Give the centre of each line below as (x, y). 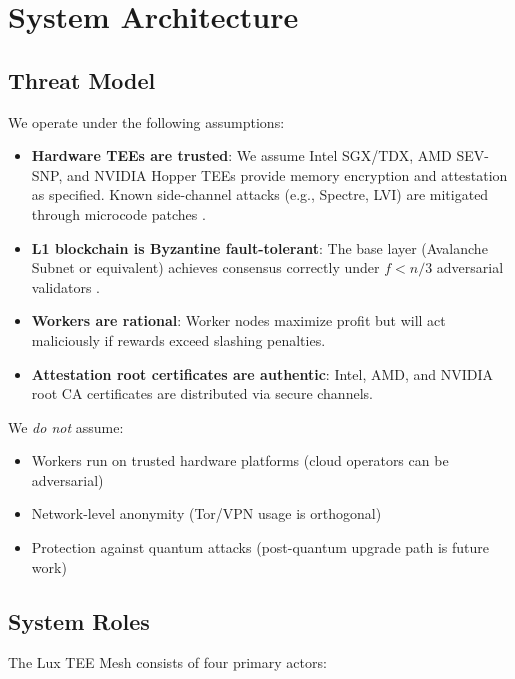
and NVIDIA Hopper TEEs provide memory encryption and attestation (287, 174)
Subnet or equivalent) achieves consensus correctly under (205, 267)
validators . (65, 286)
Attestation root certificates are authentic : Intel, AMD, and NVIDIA (262, 373)
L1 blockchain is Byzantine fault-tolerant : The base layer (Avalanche (259, 247)
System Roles (79, 620)
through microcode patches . (118, 213)
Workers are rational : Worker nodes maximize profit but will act (238, 320)
